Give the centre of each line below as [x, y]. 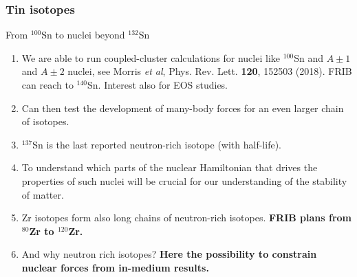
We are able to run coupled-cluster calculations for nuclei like [151, 57]
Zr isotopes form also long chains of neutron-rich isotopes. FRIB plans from [187, 218]
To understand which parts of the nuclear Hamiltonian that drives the [170, 167]
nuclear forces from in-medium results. [115, 267]
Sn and [309, 57]
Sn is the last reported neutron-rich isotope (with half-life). [157, 144]
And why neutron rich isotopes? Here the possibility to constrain [169, 254]
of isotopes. [45, 121]
